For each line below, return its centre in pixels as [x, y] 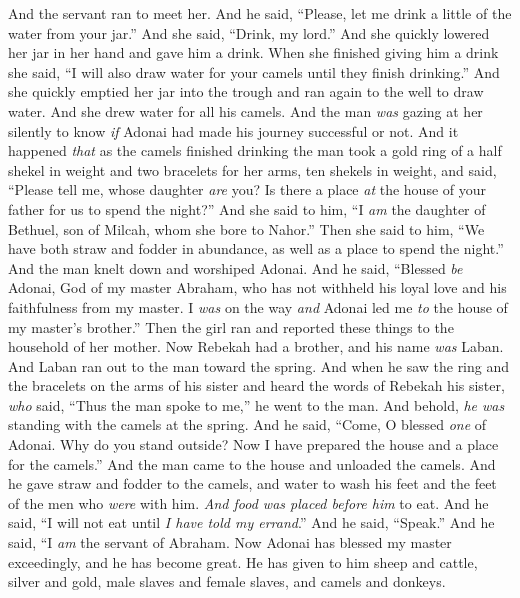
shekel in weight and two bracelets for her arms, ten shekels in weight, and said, [252, 169]
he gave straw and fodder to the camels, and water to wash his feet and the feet [252, 483]
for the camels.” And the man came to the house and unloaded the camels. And [252, 463]
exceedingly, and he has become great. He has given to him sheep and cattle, [243, 561]
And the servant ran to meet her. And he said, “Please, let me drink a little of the [260, 13]
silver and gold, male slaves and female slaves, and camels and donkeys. [227, 581]
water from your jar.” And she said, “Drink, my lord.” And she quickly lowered [249, 32]
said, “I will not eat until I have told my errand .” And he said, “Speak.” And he [251, 522]
